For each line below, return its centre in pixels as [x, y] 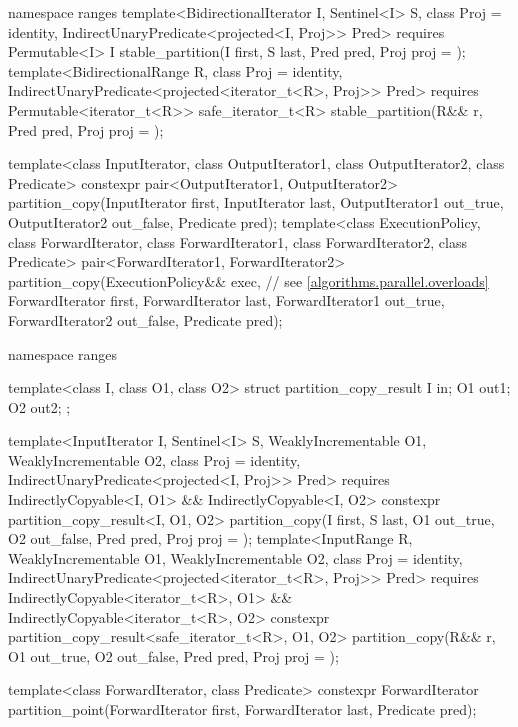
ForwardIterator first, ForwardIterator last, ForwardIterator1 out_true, [226, 300]
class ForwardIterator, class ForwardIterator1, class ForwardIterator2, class [237, 241]
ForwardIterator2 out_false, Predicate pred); [145, 319]
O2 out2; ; [39, 406]
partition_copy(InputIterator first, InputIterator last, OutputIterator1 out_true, [256, 202]
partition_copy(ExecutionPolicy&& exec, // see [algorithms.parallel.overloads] [248, 280]
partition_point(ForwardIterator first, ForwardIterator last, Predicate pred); [242, 709]
